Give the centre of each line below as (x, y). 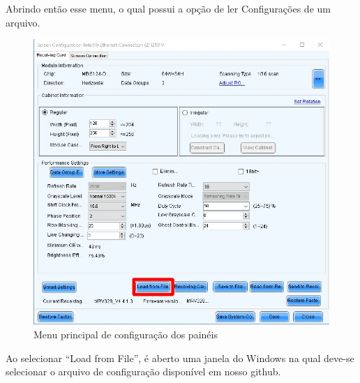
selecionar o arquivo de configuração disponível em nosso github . (143, 371)
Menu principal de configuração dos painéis (126, 334)
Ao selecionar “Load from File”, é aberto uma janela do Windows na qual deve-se (180, 358)
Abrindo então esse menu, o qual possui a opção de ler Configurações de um (168, 8)
